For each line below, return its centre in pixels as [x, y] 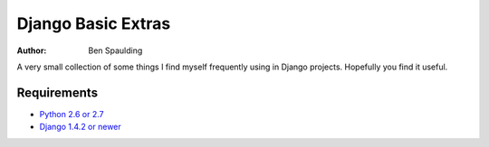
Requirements [58, 92]
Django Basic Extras [94, 23]
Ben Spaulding [115, 51]
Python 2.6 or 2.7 [72, 114]
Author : [32, 51]
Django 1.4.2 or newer [80, 127]
